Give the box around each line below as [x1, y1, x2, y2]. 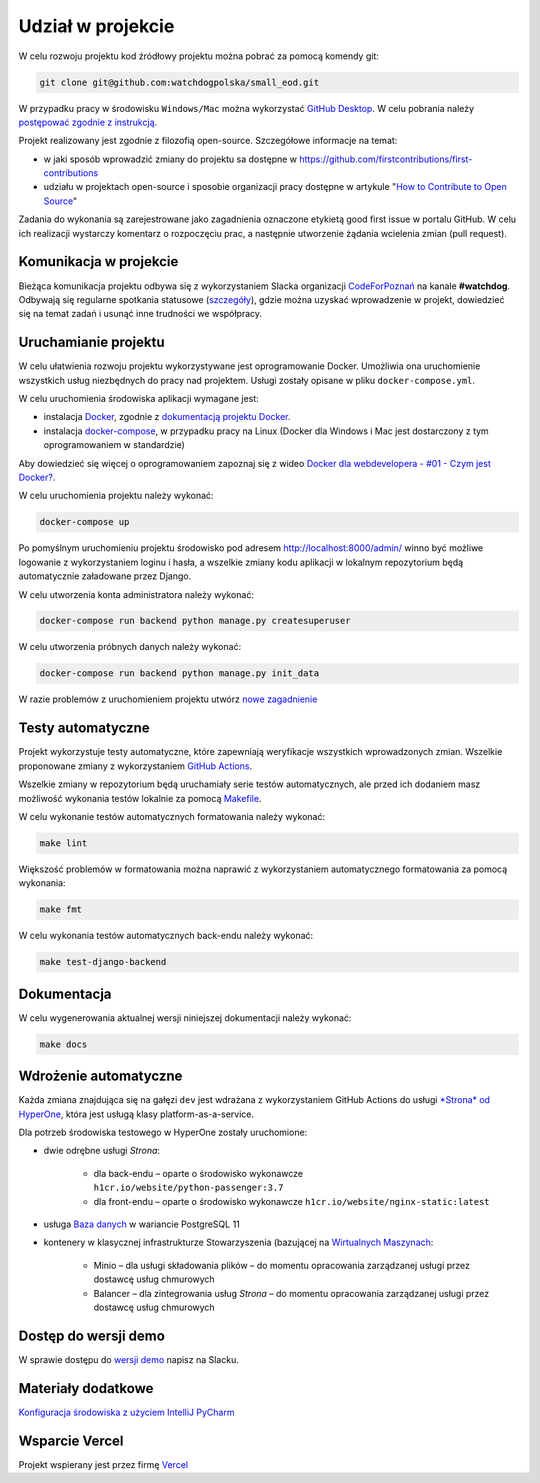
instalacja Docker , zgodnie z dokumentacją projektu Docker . [43, 411, 291, 423]
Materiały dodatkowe [18, 1380, 154, 1397]
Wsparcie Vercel [18, 1432, 124, 1449]
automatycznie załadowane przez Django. [18, 570, 192, 582]
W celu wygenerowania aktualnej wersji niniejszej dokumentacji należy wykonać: [18, 1011, 352, 1024]
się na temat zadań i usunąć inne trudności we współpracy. [18, 308, 263, 320]
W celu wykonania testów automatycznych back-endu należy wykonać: [18, 930, 314, 942]
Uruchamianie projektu [18, 334, 165, 351]
